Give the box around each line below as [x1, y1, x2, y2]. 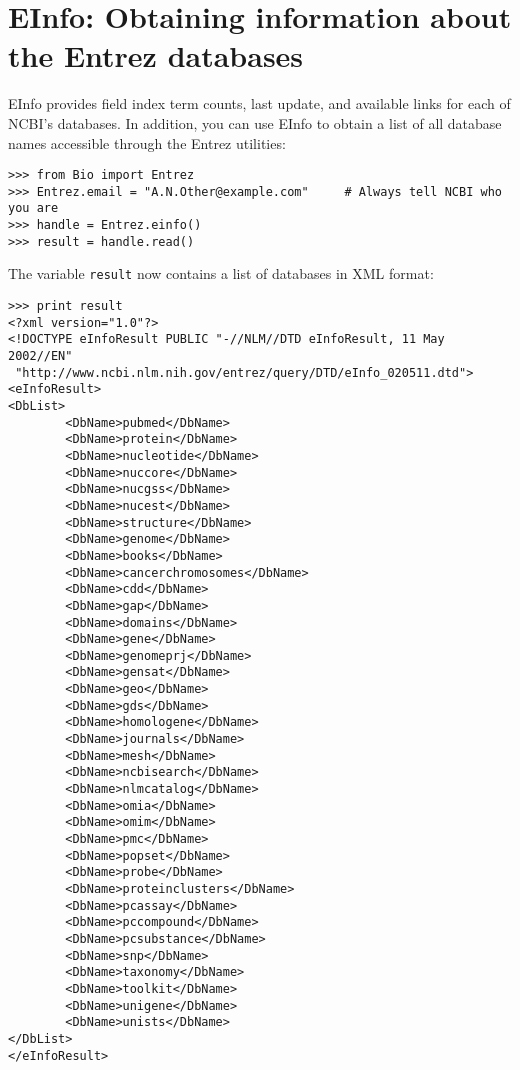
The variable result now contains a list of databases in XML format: [8, 263, 434, 284]
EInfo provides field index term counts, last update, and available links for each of [8, 93, 511, 114]
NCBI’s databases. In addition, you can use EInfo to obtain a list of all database [8, 112, 502, 133]
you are [8, 201, 59, 216]
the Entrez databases [8, 35, 304, 76]
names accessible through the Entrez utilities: [8, 132, 286, 153]
